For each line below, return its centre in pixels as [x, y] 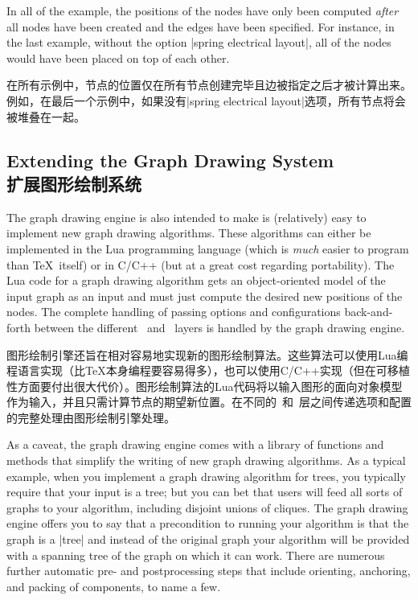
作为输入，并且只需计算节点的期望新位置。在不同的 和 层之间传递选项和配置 [209, 402]
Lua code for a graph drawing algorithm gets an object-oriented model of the [196, 280]
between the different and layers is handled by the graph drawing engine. [219, 327]
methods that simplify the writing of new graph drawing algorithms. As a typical [206, 460]
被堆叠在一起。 [46, 116]
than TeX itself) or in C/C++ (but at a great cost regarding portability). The [201, 264]
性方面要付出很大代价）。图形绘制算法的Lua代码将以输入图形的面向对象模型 [205, 386]
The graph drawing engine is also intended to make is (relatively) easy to [186, 217]
